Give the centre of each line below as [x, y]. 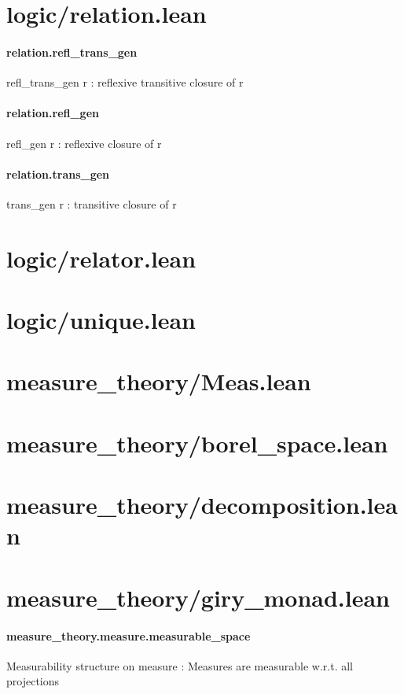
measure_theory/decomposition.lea [202, 505]
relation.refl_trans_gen [72, 52]
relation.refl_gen [53, 113]
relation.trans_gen [58, 173]
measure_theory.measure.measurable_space [129, 635]
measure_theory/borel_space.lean [197, 443]
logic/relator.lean [101, 258]
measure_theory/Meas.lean [159, 381]
